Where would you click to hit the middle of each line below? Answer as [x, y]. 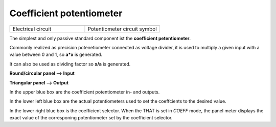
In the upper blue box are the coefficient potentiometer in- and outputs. [85, 92]
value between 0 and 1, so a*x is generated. [56, 55]
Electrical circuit [32, 29]
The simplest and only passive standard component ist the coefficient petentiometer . [100, 38]
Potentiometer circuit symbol [122, 29]
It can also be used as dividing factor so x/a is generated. [70, 64]
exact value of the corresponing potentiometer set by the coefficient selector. [91, 118]
